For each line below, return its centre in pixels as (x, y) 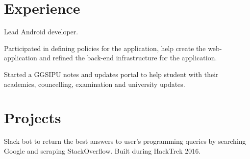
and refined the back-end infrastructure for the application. (128, 58)
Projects (33, 118)
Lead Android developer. (41, 32)
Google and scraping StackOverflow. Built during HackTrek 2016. (102, 150)
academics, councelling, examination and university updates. (95, 84)
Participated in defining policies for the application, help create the (105, 48)
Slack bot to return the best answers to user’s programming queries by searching (125, 141)
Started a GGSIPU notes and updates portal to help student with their (111, 74)
